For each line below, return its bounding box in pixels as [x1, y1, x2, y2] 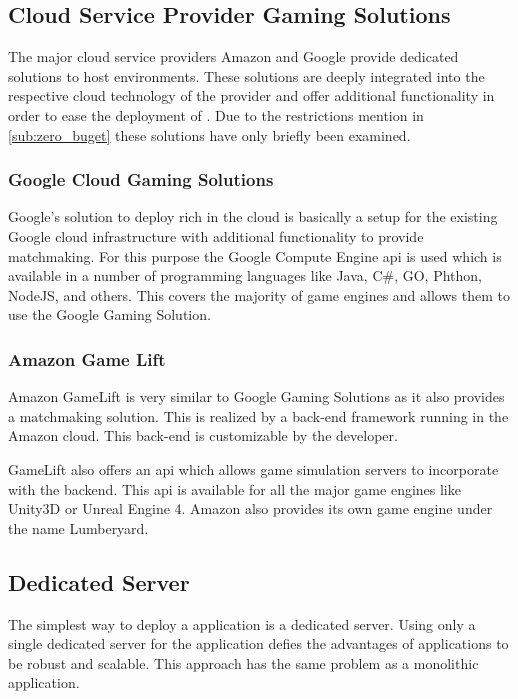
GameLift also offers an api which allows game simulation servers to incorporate [8, 458, 499, 479]
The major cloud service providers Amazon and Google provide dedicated [8, 46, 459, 67]
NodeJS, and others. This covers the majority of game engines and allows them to [8, 284, 510, 305]
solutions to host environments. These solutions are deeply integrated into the [8, 65, 485, 86]
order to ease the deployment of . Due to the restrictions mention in [8, 104, 424, 125]
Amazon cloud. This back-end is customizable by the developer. [8, 425, 398, 446]
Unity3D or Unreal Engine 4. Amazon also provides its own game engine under [8, 498, 493, 519]
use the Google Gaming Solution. [8, 304, 211, 325]
